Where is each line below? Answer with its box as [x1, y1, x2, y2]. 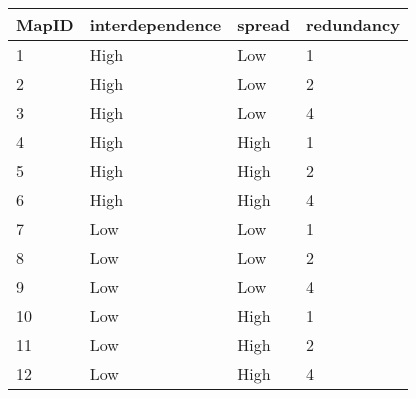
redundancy [305, 13, 400, 36]
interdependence [89, 13, 222, 36]
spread [237, 13, 290, 36]
